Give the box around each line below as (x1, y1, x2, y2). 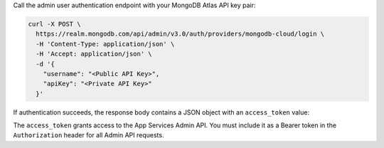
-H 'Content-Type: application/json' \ (36, 40, 175, 48)
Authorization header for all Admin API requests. (13, 131, 164, 139)
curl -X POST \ (28, 20, 81, 28)
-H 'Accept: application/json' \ (36, 50, 152, 58)
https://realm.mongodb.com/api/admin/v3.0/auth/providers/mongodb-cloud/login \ (36, 30, 325, 38)
